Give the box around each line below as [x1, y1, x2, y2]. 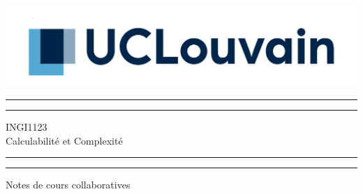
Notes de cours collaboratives [6, 177, 131, 192]
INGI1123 [6, 120, 47, 134]
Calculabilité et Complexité [6, 133, 123, 147]
